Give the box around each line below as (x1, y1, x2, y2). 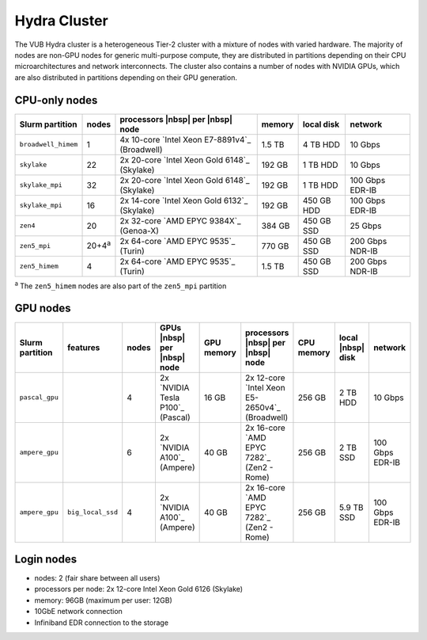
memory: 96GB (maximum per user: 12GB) (34, 595, 173, 605)
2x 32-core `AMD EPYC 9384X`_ (119, 215, 241, 226)
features (67, 341, 100, 352)
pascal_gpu (19, 393, 59, 402)
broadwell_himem (19, 140, 78, 149)
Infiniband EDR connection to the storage (34, 618, 169, 627)
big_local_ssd (67, 508, 119, 516)
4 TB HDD (302, 139, 340, 150)
